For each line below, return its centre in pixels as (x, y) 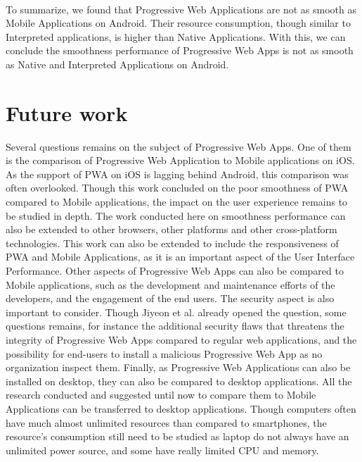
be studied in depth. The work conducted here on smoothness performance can (176, 215)
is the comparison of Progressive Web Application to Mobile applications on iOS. (180, 160)
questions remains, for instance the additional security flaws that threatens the (175, 326)
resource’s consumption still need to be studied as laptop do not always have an (177, 436)
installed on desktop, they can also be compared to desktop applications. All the (179, 381)
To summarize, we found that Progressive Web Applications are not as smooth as (181, 9)
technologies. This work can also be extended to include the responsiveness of (172, 243)
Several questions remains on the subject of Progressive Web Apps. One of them (179, 146)
